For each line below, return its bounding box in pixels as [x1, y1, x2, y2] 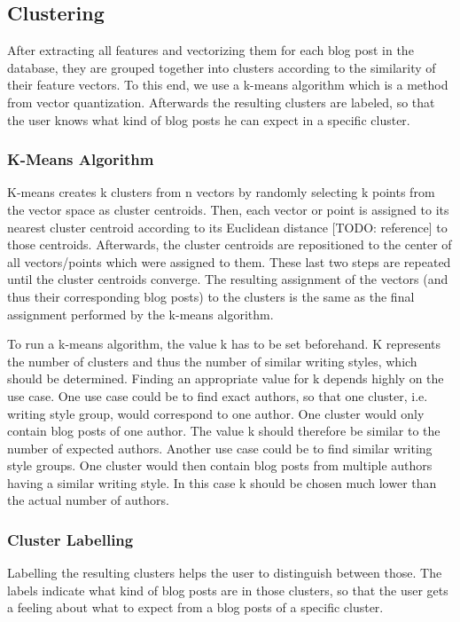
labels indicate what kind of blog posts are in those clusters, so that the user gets [7, 580, 448, 599]
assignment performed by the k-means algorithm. [7, 304, 274, 323]
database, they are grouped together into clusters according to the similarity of [7, 58, 436, 76]
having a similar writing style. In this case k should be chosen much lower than [7, 473, 437, 492]
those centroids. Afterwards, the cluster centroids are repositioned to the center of [7, 235, 452, 254]
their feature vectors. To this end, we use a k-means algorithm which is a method [7, 75, 448, 94]
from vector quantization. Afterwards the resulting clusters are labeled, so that [7, 92, 435, 111]
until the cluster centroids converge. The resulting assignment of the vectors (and [7, 270, 448, 288]
